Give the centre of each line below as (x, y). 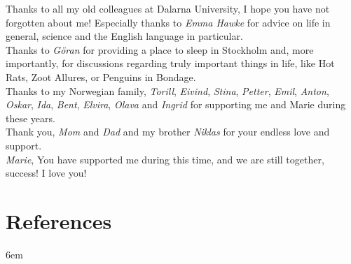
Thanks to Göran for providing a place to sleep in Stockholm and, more (160, 49)
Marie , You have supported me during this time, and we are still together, (165, 159)
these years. (30, 118)
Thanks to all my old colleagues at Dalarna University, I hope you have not (168, 8)
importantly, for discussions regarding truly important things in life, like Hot (170, 63)
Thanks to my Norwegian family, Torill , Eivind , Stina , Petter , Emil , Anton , (167, 90)
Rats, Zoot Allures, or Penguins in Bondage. (101, 76)
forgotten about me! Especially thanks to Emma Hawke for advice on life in (168, 22)
